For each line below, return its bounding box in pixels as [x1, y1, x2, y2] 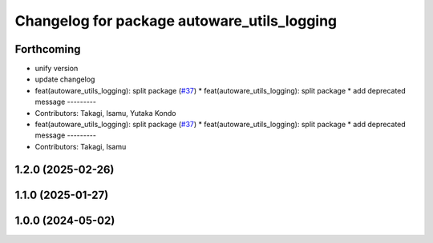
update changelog [34, 74, 95, 84]
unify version [34, 64, 79, 74]
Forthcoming [14, 42, 81, 56]
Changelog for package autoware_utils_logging [14, 12, 338, 30]
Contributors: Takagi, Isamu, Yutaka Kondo [34, 108, 176, 118]
